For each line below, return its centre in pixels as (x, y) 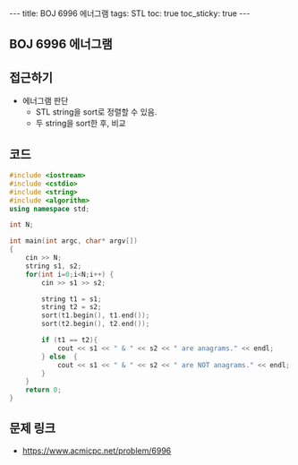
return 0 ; (44, 390)
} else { (60, 357)
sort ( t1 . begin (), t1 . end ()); (96, 315)
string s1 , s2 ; (54, 266)
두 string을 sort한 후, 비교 (81, 124)
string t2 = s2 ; (72, 307)
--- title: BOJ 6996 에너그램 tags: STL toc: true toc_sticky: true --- (130, 13)
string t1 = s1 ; (72, 299)
